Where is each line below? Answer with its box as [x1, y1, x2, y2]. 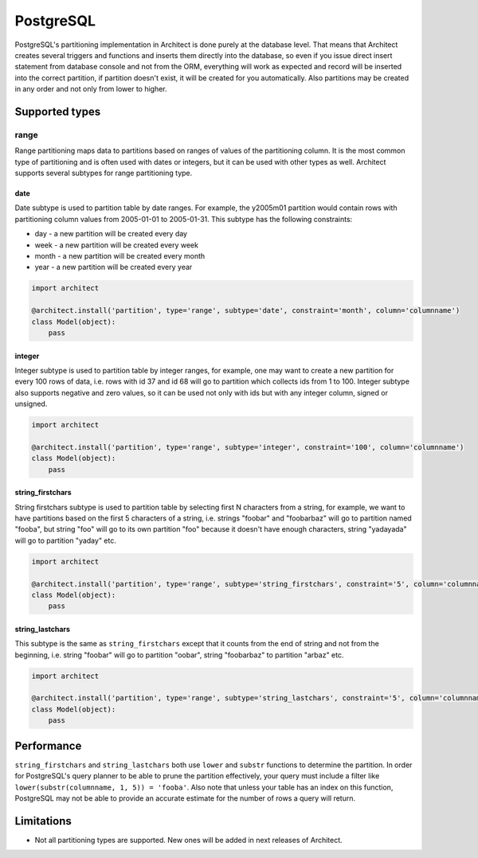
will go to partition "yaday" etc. [14, 536, 117, 545]
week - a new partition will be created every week [34, 240, 199, 250]
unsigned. [14, 399, 48, 409]
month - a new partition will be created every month [34, 252, 206, 260]
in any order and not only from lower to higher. [14, 84, 167, 94]
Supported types [14, 104, 101, 119]
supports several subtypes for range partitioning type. [14, 168, 193, 178]
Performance [14, 739, 82, 752]
